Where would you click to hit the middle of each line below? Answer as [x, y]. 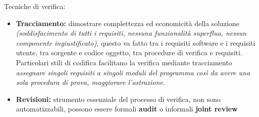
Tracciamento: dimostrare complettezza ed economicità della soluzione [127, 23]
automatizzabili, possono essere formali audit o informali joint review [127, 109]
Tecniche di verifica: [35, 6]
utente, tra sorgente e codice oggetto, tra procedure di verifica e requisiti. [129, 52]
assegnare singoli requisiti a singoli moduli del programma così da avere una [133, 72]
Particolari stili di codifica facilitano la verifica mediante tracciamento [124, 62]
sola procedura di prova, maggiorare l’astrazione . [90, 82]
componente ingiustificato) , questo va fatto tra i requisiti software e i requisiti [136, 42]
